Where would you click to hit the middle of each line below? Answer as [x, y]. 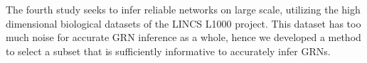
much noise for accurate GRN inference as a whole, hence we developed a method [183, 37]
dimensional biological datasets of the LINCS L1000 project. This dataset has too [183, 23]
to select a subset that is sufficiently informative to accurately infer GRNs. [168, 51]
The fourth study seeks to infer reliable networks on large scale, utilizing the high [183, 9]
